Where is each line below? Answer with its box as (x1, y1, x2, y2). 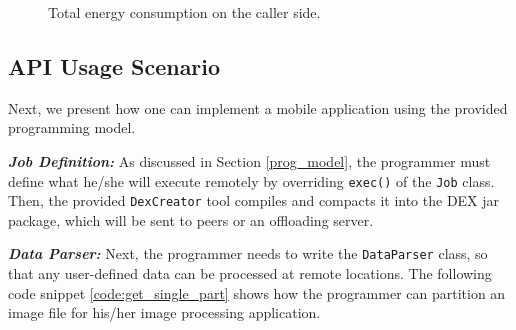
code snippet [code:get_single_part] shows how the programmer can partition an (8, 282, 506, 303)
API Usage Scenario (8, 50, 221, 81)
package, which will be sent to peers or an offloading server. (8, 209, 374, 230)
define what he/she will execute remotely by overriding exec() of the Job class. (8, 170, 495, 191)
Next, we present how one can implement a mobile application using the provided (8, 97, 508, 118)
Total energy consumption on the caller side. (48, 2, 321, 22)
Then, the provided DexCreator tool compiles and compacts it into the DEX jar (8, 190, 500, 211)
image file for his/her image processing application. (8, 302, 321, 323)
